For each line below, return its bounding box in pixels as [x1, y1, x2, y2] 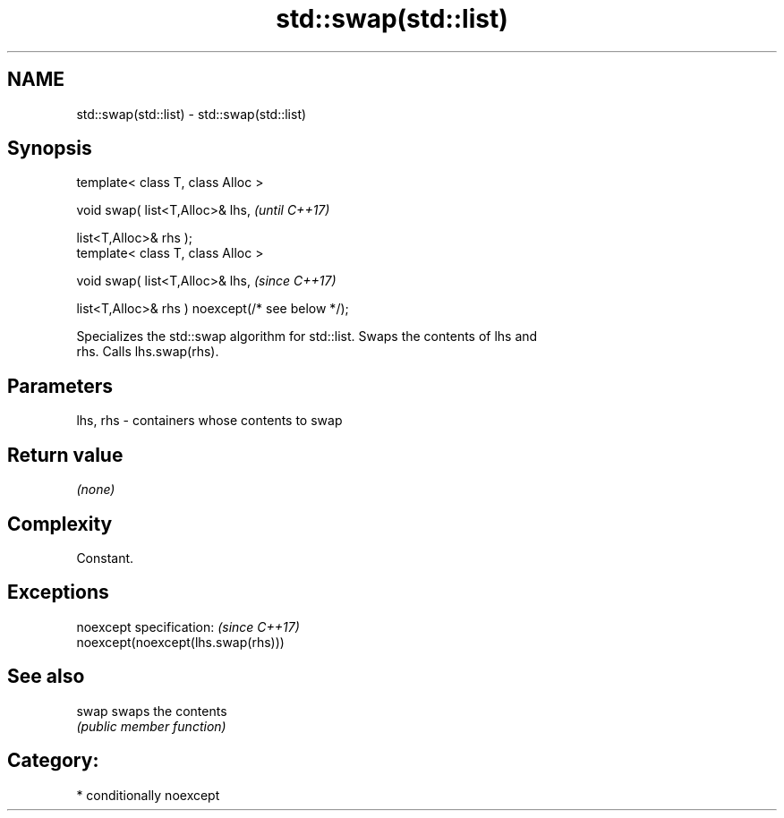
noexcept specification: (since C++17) [76, 618, 300, 635]
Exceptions [7, 581, 109, 604]
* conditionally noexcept [76, 787, 220, 803]
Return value [7, 443, 124, 466]
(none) [76, 481, 115, 498]
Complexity [7, 512, 113, 535]
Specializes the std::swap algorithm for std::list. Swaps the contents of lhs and [76, 328, 538, 345]
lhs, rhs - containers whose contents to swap [76, 413, 343, 429]
